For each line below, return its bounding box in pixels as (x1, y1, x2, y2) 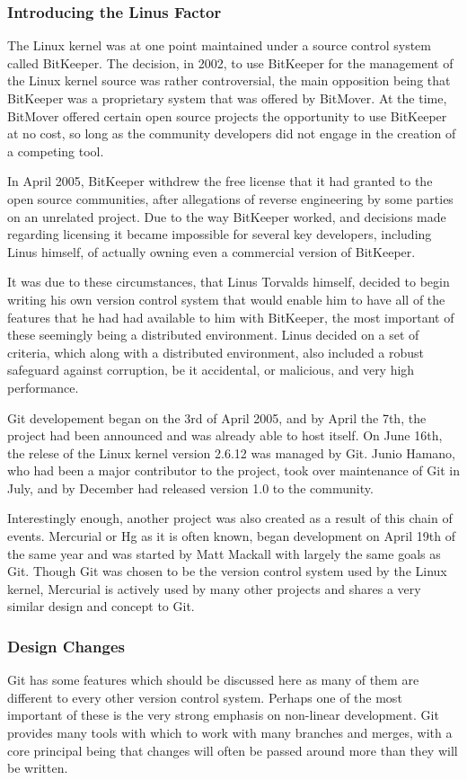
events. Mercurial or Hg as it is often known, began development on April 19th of (7, 527, 455, 545)
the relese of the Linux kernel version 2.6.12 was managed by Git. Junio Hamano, (7, 443, 455, 462)
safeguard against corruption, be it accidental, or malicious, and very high (7, 360, 415, 379)
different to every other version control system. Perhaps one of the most (7, 687, 402, 706)
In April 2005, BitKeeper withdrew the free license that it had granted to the (7, 172, 433, 191)
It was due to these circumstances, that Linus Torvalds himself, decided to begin (7, 272, 450, 291)
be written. (7, 758, 68, 777)
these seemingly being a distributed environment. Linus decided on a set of (7, 325, 419, 344)
